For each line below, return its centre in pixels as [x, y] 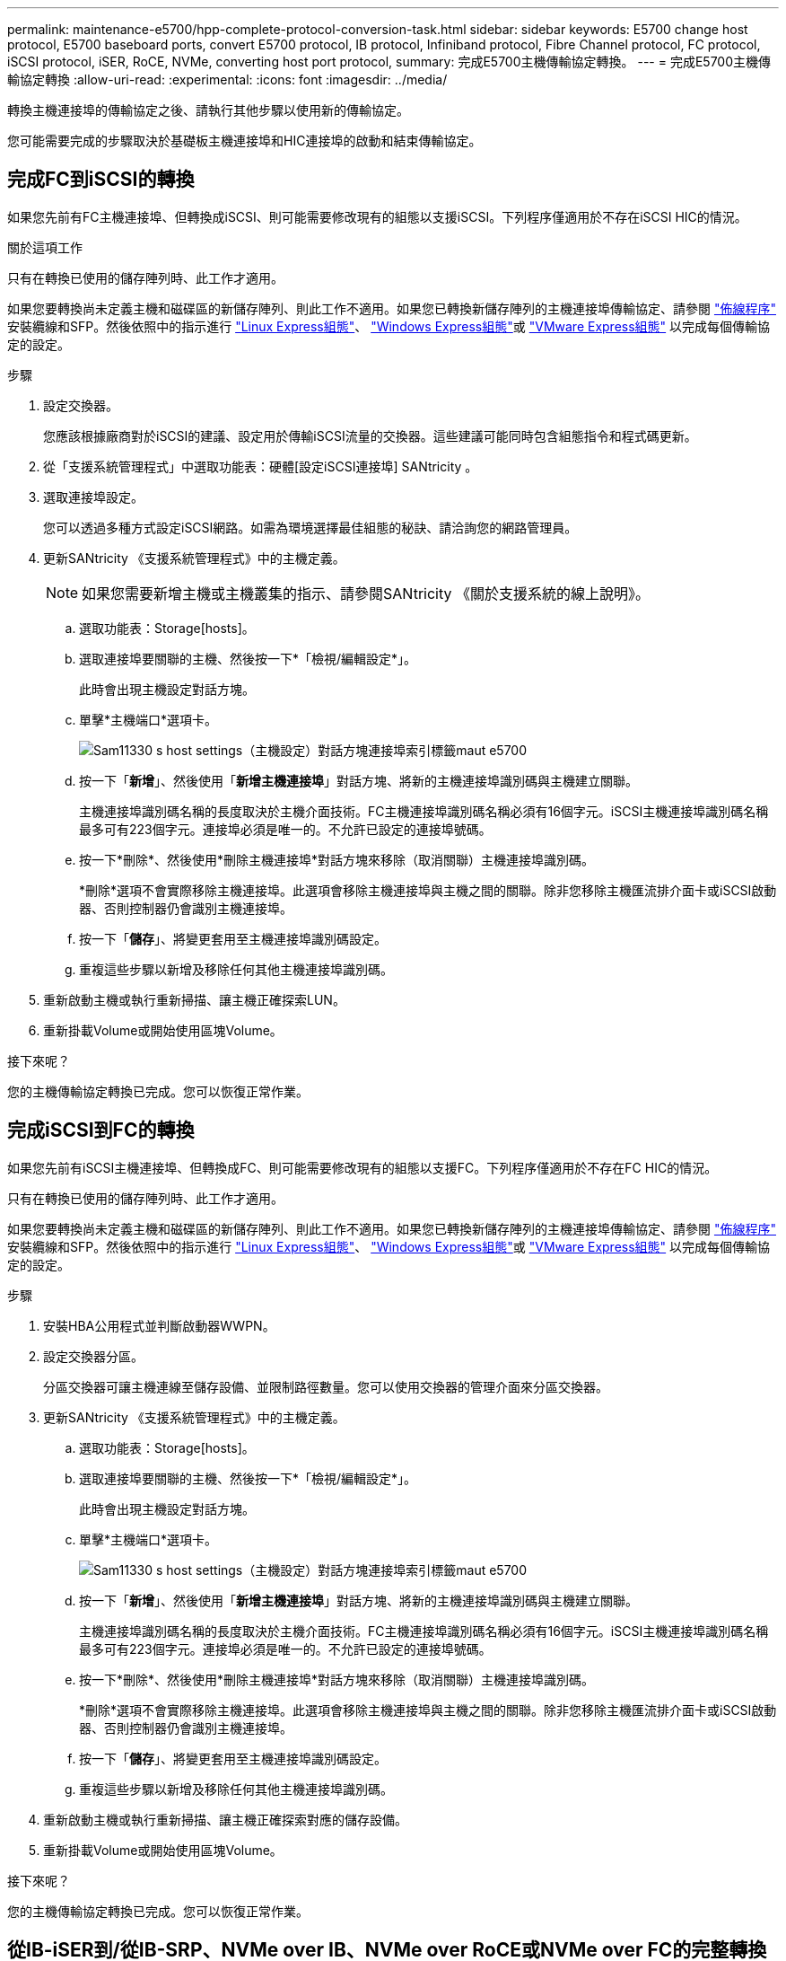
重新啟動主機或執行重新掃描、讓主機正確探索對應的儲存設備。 [225, 1819]
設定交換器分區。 [93, 1356]
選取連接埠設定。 [93, 497]
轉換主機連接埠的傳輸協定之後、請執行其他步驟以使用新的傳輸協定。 [208, 110]
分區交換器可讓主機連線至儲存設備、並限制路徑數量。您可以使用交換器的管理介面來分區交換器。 [326, 1386]
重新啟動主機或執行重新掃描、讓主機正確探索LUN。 [194, 999]
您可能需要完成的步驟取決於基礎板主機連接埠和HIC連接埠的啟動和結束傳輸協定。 [245, 141]
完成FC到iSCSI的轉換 [101, 180]
